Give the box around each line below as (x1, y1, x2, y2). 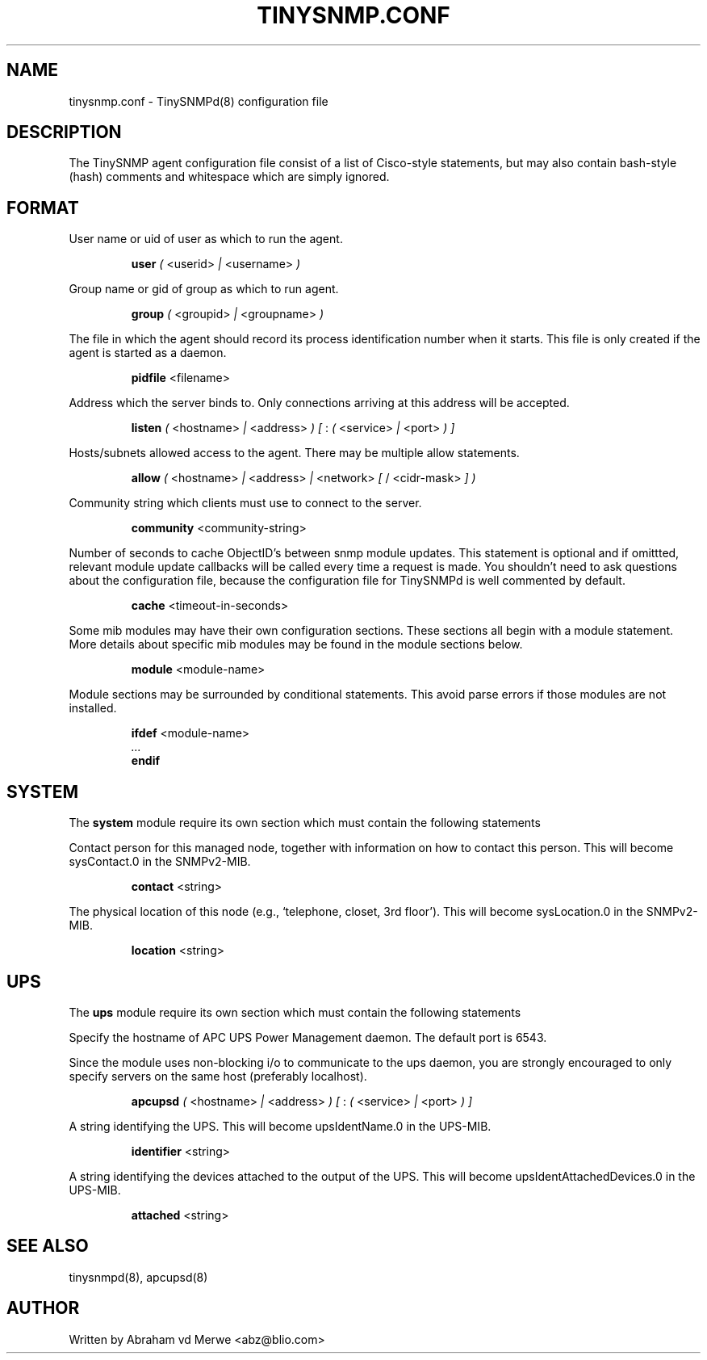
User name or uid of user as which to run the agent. (69, 232, 343, 246)
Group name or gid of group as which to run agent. (69, 282, 339, 296)
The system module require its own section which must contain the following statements (69, 816, 541, 830)
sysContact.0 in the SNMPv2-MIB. (69, 854, 251, 869)
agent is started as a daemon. (69, 346, 227, 360)
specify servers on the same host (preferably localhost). (69, 1068, 367, 1083)
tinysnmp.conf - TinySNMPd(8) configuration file (69, 94, 328, 108)
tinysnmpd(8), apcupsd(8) (69, 1270, 208, 1284)
